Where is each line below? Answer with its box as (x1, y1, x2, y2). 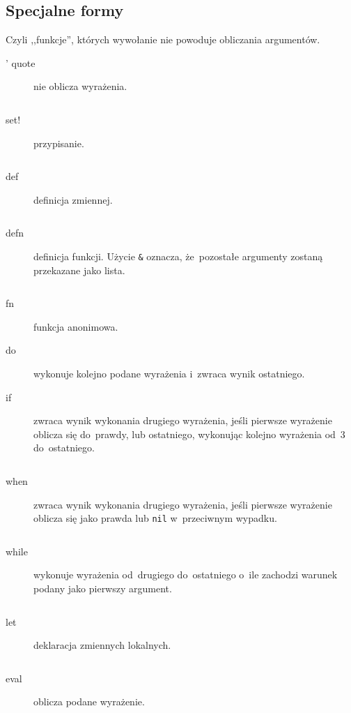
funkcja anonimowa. (33, 319, 118, 333)
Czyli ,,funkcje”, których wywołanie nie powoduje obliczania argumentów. (6, 32, 320, 47)
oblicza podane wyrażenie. (33, 694, 145, 709)
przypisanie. (33, 135, 84, 150)
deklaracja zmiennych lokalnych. (33, 638, 171, 652)
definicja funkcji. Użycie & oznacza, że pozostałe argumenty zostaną (33, 248, 323, 263)
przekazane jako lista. (33, 262, 125, 277)
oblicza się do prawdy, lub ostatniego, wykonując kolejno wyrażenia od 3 (33, 426, 345, 441)
